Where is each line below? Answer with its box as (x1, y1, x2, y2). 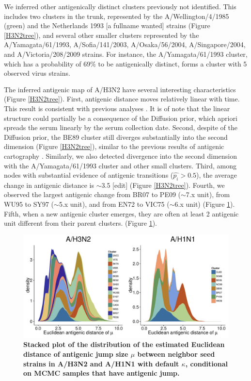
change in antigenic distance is (4, 180, 94, 190)
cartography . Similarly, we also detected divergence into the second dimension (4, 150, 237, 161)
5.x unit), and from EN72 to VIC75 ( (59, 199, 170, 209)
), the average (196, 170, 237, 180)
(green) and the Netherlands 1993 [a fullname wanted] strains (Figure (4, 20, 210, 31)
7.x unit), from (186, 189, 230, 199)
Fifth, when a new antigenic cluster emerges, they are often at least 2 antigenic (4, 208, 239, 218)
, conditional (185, 358, 228, 368)
